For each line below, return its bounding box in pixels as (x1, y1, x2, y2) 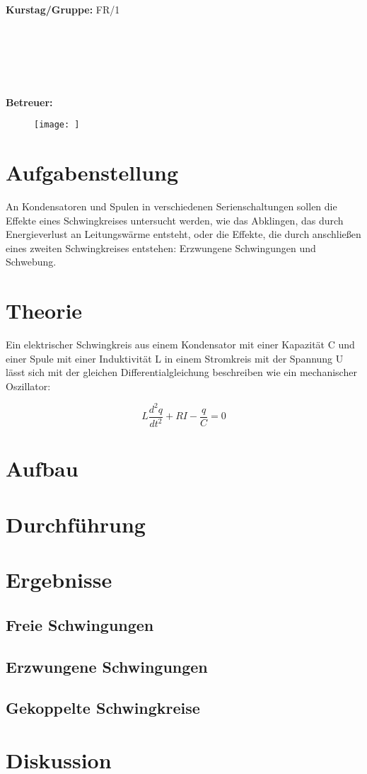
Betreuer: (6, 94, 53, 109)
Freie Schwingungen (6, 613, 154, 635)
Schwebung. (6, 254, 57, 269)
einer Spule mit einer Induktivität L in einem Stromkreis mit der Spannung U (6, 351, 344, 365)
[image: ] (34, 120, 80, 130)
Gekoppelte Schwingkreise (6, 697, 200, 719)
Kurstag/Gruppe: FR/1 (6, 1, 120, 16)
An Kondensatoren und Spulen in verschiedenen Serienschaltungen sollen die (6, 198, 337, 213)
